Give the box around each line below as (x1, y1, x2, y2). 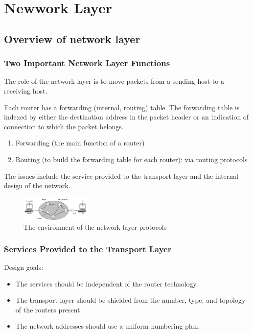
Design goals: (4, 262, 44, 272)
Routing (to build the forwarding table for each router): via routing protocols (15, 154, 248, 164)
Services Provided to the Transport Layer (4, 242, 172, 255)
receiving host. (4, 85, 47, 95)
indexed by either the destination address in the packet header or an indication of (4, 112, 249, 122)
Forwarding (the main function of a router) (15, 138, 145, 148)
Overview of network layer (4, 31, 140, 46)
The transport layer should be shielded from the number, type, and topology (15, 295, 246, 305)
